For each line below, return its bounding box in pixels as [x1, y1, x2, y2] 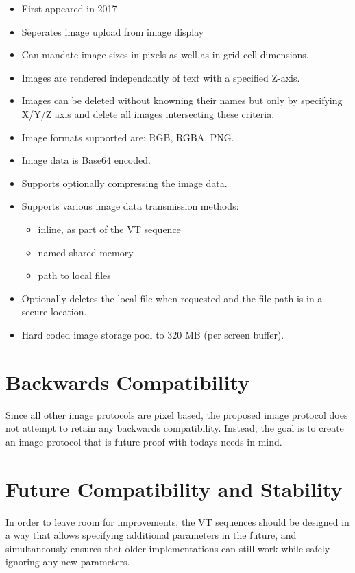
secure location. [21, 304, 87, 319]
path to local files [38, 268, 111, 282]
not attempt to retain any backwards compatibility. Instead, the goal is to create [5, 421, 344, 435]
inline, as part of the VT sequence [38, 221, 181, 236]
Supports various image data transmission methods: [21, 199, 239, 213]
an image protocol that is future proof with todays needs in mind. [5, 434, 282, 448]
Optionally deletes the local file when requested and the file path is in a [21, 291, 323, 305]
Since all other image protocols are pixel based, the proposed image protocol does [5, 407, 348, 422]
